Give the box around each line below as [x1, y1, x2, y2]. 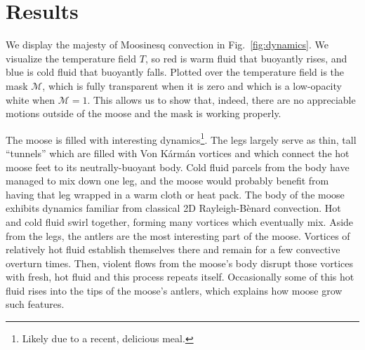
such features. [6, 297, 65, 311]
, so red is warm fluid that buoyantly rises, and [145, 51, 347, 65]
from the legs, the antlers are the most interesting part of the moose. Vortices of [6, 228, 350, 243]
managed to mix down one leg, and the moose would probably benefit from [6, 173, 329, 188]
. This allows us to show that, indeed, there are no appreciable [87, 92, 356, 107]
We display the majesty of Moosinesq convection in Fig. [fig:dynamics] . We [6, 37, 328, 52]
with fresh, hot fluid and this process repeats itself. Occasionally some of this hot [6, 269, 354, 284]
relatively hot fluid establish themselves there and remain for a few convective [6, 242, 340, 257]
